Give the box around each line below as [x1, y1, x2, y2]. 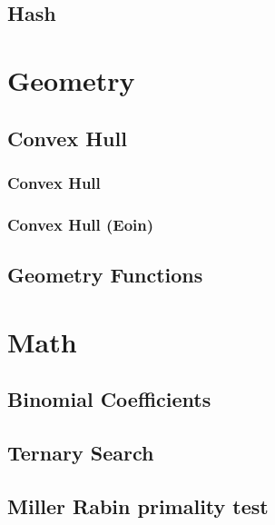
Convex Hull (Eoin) [7, 213, 154, 235]
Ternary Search [7, 438, 154, 466]
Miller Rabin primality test [7, 491, 269, 520]
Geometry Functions [7, 261, 203, 289]
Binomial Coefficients [7, 385, 211, 413]
